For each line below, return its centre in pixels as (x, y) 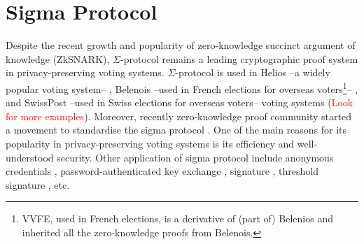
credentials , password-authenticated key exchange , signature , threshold (162, 171)
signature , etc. (38, 184)
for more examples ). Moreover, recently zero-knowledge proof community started (178, 116)
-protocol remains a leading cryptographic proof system (239, 58)
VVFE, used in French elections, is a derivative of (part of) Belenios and (177, 218)
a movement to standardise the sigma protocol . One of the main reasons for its (176, 130)
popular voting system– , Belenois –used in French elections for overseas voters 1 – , (182, 87)
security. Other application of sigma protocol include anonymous (195, 157)
